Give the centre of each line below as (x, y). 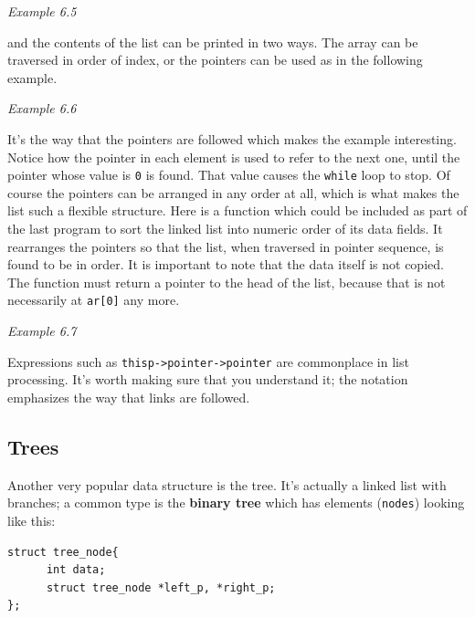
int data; (76, 570)
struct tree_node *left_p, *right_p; (161, 587)
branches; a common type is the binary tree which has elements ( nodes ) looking (236, 503)
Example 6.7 (42, 331)
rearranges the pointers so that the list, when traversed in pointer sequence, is (226, 246)
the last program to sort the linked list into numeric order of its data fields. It (225, 228)
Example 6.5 (42, 11)
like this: (32, 520)
